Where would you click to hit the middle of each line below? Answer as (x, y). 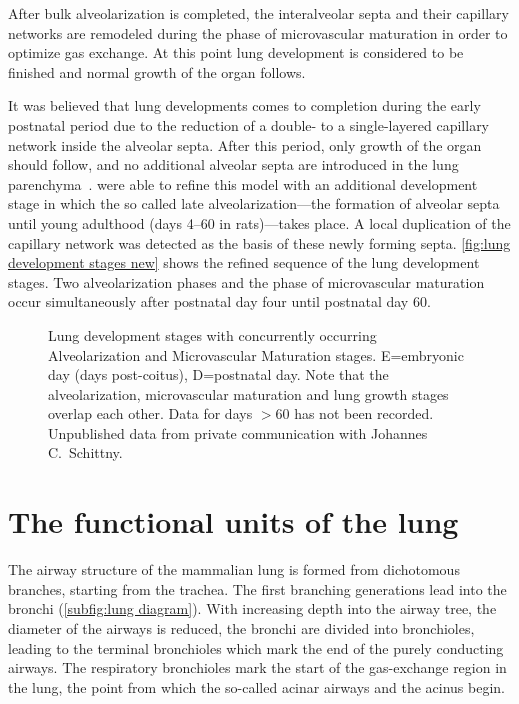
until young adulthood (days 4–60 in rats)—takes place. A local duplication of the (259, 222)
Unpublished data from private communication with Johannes (238, 432)
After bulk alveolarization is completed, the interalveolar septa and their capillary (258, 13)
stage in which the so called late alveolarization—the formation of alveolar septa (254, 203)
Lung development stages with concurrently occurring (212, 334)
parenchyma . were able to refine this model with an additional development (243, 183)
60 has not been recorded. (354, 413)
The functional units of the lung (233, 521)
